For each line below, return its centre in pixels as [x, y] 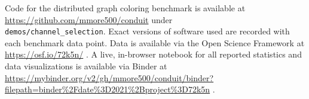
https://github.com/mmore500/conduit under [89, 19]
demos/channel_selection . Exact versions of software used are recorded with [147, 31]
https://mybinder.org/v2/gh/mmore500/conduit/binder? [109, 77]
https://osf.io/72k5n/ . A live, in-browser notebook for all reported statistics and [153, 54]
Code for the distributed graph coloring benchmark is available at [125, 8]
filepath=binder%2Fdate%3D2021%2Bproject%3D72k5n [108, 89]
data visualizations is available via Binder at [86, 66]
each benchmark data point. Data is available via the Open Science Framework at [155, 42]
